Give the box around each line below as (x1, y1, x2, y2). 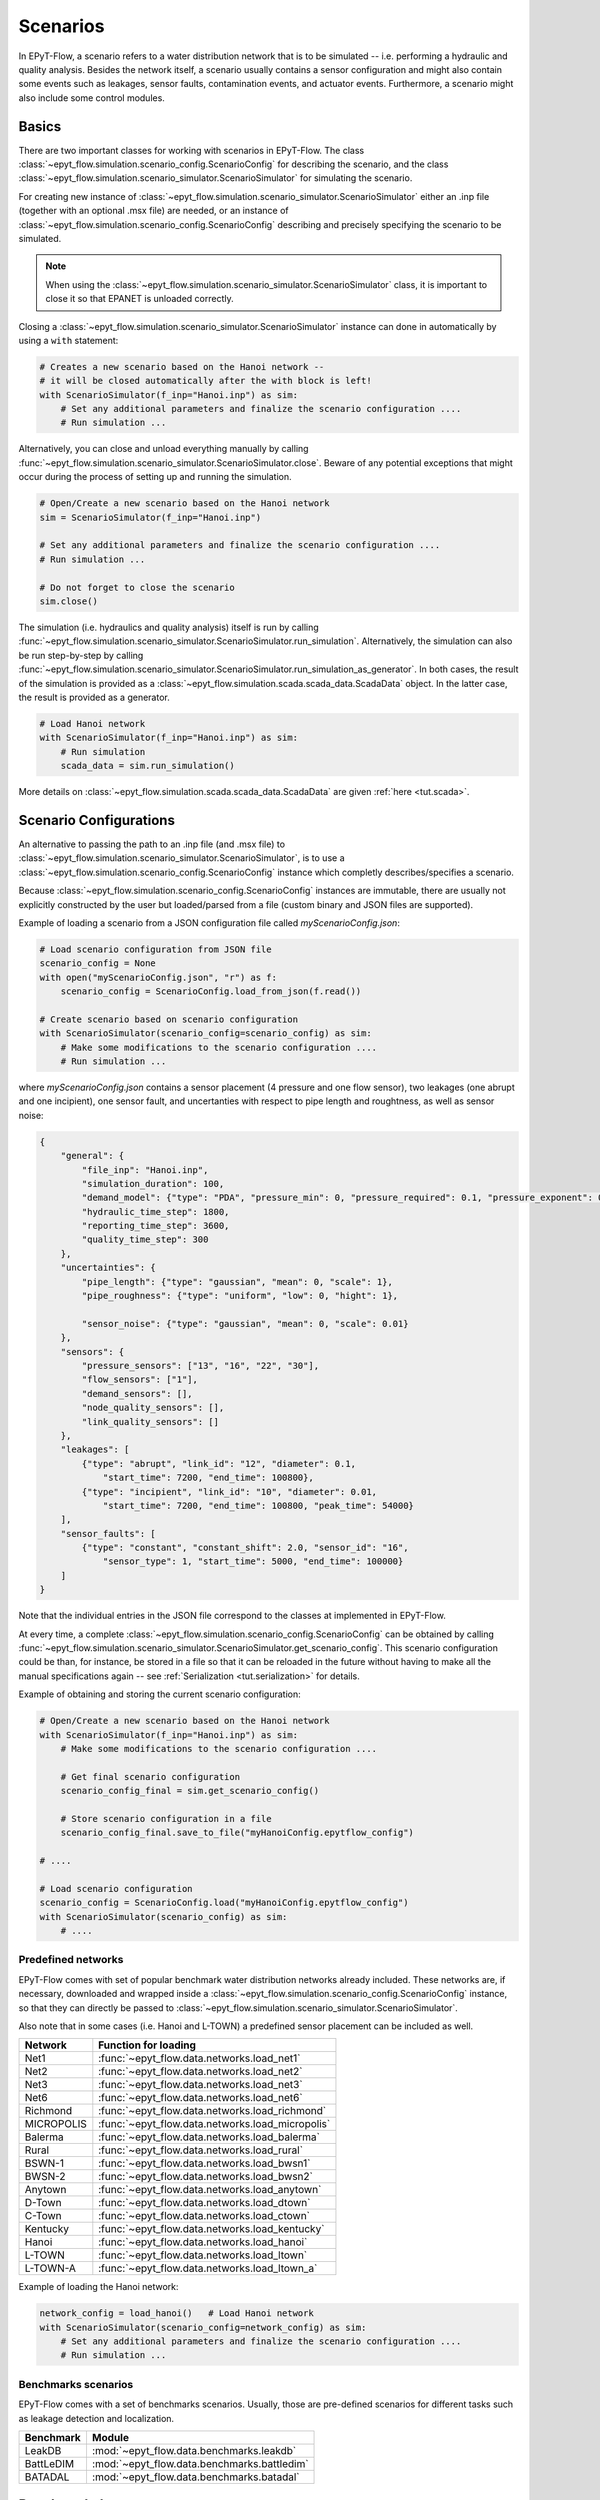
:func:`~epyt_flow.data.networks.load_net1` (98, 2051, 301, 2065)
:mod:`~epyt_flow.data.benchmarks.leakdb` (91, 2444, 297, 2457)
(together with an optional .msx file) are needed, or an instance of (18, 205, 289, 217)
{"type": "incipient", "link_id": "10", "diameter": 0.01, (81, 1486, 378, 1497)
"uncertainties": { (60, 1262, 157, 1274)
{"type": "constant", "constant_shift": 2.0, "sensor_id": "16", (81, 1542, 409, 1554)
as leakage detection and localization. (18, 2412, 175, 2424)
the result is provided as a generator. (18, 691, 170, 703)
